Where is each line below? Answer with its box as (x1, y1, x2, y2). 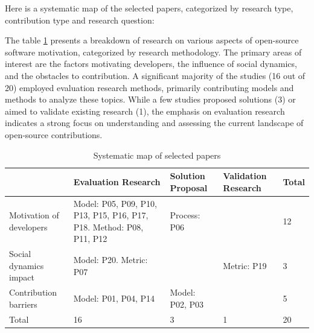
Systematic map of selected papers (93, 148, 221, 161)
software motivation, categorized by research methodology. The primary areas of (5, 45, 302, 58)
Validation (223, 170, 267, 182)
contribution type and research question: (5, 13, 155, 26)
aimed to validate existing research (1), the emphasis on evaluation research (5, 104, 285, 117)
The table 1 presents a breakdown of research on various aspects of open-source (5, 34, 299, 46)
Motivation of (9, 209, 59, 221)
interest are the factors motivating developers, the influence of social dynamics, (5, 57, 297, 70)
